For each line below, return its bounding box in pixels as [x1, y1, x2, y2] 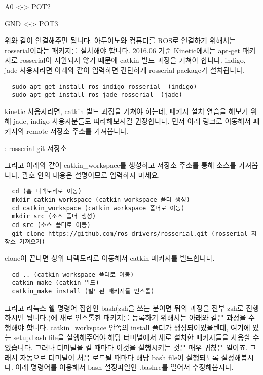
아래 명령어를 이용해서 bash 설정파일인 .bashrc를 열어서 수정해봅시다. [15, 362, 234, 372]
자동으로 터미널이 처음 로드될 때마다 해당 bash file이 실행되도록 [20, 352, 219, 362]
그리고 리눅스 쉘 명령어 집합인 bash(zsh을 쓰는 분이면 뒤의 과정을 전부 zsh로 [5, 302, 244, 313]
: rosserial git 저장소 [5, 142, 67, 153]
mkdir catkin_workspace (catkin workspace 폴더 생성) [12, 196, 190, 204]
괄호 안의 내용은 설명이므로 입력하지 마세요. [22, 169, 160, 180]
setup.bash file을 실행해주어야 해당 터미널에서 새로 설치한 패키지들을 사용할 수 [13, 332, 259, 343]
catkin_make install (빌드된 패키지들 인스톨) [12, 287, 155, 295]
